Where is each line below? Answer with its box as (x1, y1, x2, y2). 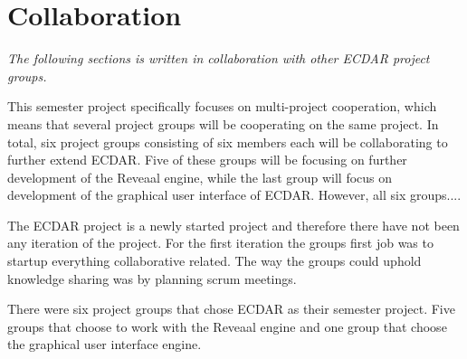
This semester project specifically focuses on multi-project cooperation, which (7, 97, 437, 116)
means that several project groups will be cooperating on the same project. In (7, 114, 439, 133)
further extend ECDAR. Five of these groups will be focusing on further (7, 150, 407, 169)
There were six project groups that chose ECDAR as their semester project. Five (7, 299, 455, 318)
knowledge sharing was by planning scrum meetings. (7, 269, 297, 288)
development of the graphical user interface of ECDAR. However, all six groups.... (7, 185, 462, 204)
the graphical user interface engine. (7, 335, 202, 354)
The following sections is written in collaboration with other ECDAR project (7, 49, 430, 68)
